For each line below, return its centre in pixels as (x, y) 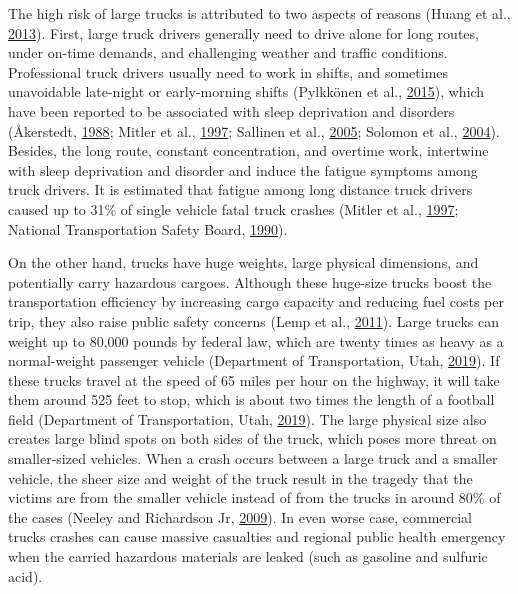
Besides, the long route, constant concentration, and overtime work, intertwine (248, 150)
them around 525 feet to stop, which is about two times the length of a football (251, 399)
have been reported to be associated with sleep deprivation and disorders (231, 110)
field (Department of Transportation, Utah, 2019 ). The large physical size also (247, 418)
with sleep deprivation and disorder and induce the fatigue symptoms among (243, 169)
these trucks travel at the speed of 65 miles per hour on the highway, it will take (254, 379)
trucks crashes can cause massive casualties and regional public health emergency (257, 536)
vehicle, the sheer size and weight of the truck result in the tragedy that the (240, 477)
